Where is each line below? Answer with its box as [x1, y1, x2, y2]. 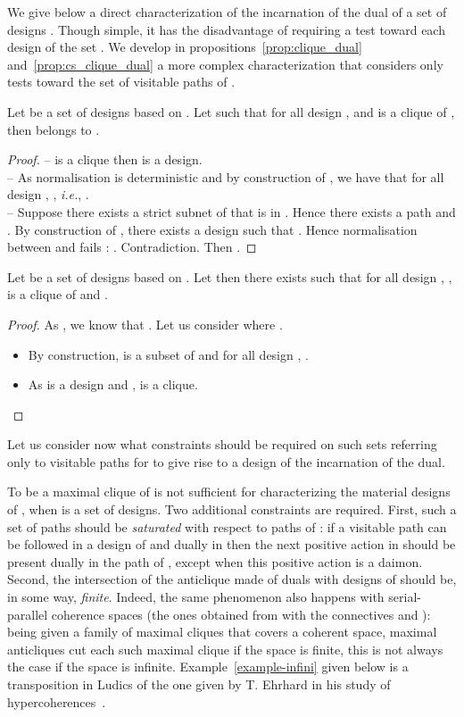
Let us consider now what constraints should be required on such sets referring [7, 435, 437, 454]
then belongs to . [7, 120, 100, 138]
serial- [388, 588, 421, 606]
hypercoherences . [7, 692, 106, 711]
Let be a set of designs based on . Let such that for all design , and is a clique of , [7, 102, 455, 121]
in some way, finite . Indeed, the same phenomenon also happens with [7, 588, 385, 606]
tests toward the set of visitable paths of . [7, 72, 236, 91]
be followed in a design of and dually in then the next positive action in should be [7, 535, 456, 554]
